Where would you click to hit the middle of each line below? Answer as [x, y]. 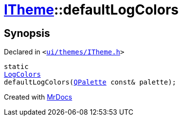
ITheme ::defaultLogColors [91, 10]
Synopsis [27, 33]
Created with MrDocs [38, 97]
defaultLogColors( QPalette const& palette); [90, 82]
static [16, 67]
